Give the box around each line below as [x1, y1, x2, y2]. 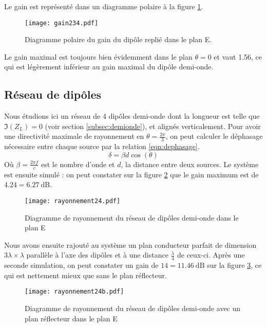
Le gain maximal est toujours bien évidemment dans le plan [4, 51, 193, 62]
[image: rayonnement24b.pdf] [25, 288, 124, 296]
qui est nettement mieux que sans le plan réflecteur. [4, 269, 167, 280]
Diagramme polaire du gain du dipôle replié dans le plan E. [25, 34, 212, 45]
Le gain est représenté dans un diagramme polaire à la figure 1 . [4, 1, 203, 11]
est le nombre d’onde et [41, 158, 115, 169]
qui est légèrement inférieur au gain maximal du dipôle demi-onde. [4, 61, 214, 72]
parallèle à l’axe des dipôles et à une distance [26, 249, 168, 260]
